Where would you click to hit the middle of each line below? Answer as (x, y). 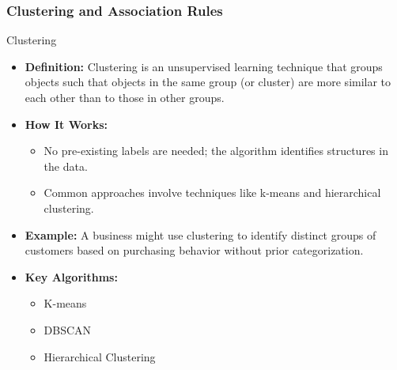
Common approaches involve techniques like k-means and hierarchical (212, 193)
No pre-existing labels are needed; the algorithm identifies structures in (216, 151)
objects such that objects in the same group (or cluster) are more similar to (208, 82)
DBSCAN (68, 329)
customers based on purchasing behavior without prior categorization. (194, 250)
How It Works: (66, 124)
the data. (66, 166)
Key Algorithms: (71, 276)
